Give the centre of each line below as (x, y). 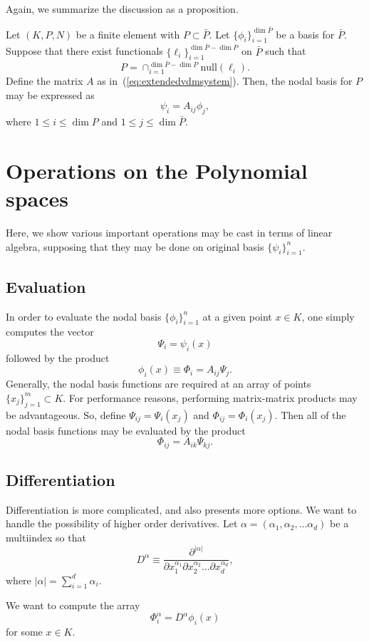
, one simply (328, 316)
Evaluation (46, 286)
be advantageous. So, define (66, 414)
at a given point (237, 316)
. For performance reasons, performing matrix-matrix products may (210, 397)
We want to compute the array (73, 605)
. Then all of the (310, 414)
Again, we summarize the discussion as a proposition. (122, 9)
